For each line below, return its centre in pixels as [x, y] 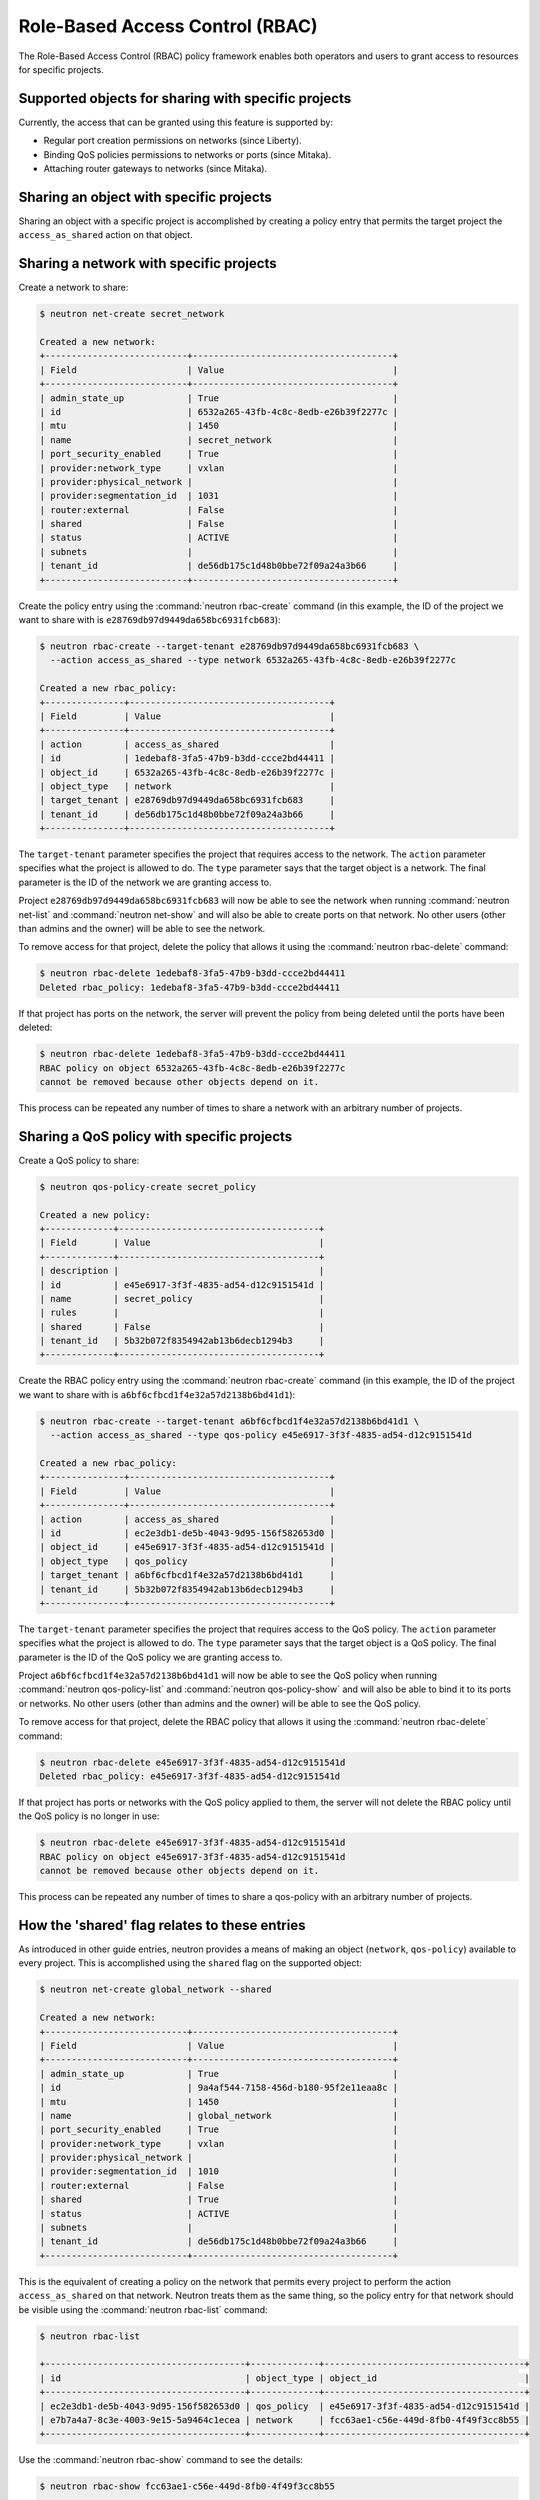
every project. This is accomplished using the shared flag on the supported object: [190, 1963]
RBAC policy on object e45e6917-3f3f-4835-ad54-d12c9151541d [192, 1856]
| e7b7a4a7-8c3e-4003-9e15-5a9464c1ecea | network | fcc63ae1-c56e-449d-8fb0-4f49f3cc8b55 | [284, 2419]
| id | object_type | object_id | [284, 2378]
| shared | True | [219, 2199]
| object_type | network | [187, 786]
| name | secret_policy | [182, 1298]
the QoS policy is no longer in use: [89, 1816]
